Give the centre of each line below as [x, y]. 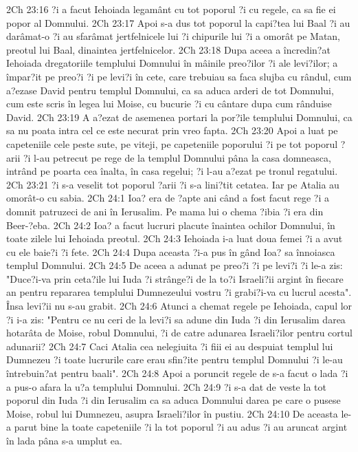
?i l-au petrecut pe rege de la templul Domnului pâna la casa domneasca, [177, 157]
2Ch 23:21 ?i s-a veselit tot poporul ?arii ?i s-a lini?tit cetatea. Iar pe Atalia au [173, 184]
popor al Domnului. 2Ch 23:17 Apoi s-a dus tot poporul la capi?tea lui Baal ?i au [178, 22]
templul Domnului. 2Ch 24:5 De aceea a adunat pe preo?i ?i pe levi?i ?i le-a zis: [175, 265]
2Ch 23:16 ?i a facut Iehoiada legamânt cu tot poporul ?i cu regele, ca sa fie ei [171, 9]
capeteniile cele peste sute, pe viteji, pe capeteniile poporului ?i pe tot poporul [172, 143]
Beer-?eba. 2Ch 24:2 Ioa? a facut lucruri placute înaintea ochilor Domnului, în [171, 225]
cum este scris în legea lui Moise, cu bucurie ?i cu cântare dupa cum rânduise [169, 104]
